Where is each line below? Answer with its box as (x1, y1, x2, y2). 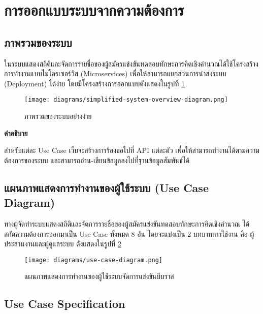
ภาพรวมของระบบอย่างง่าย (24, 111, 92, 121)
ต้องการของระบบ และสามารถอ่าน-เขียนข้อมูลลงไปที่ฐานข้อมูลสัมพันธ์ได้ (4, 154, 190, 165)
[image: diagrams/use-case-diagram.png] (24, 256, 163, 264)
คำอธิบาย (4, 128, 28, 138)
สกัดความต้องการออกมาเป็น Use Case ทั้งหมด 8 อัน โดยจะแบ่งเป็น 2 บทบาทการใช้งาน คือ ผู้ (4, 228, 254, 239)
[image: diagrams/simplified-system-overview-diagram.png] (24, 96, 228, 104)
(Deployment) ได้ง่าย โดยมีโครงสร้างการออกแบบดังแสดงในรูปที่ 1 (4, 78, 185, 88)
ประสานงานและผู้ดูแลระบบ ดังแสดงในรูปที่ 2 (4, 238, 121, 249)
